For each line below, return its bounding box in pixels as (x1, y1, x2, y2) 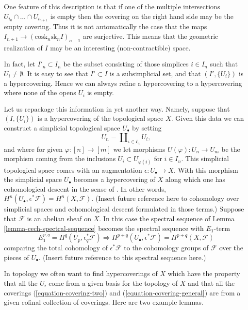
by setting (132, 123, 162, 132)
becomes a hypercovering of (73, 174, 155, 184)
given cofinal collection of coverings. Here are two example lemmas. (4, 297, 203, 307)
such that (210, 59, 238, 69)
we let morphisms (113, 144, 165, 154)
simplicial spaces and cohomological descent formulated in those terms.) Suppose (4, 204, 244, 214)
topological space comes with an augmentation (4, 164, 142, 175)
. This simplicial (181, 153, 229, 163)
